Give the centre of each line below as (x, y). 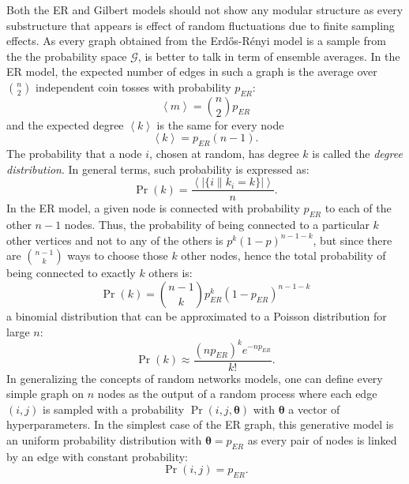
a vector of (314, 409)
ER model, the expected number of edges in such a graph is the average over (192, 71)
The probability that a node (74, 154)
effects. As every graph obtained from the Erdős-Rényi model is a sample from (196, 41)
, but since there (353, 240)
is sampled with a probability (113, 409)
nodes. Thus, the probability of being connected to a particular (217, 225)
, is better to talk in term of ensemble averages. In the (269, 56)
